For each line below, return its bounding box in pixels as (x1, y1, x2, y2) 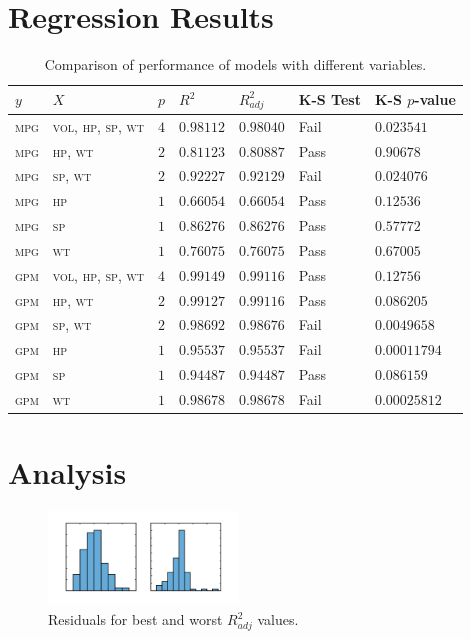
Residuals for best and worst (48, 609, 223, 630)
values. (257, 609, 299, 630)
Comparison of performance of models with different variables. (44, 54, 427, 75)
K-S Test (298, 89, 361, 110)
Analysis (8, 452, 127, 493)
